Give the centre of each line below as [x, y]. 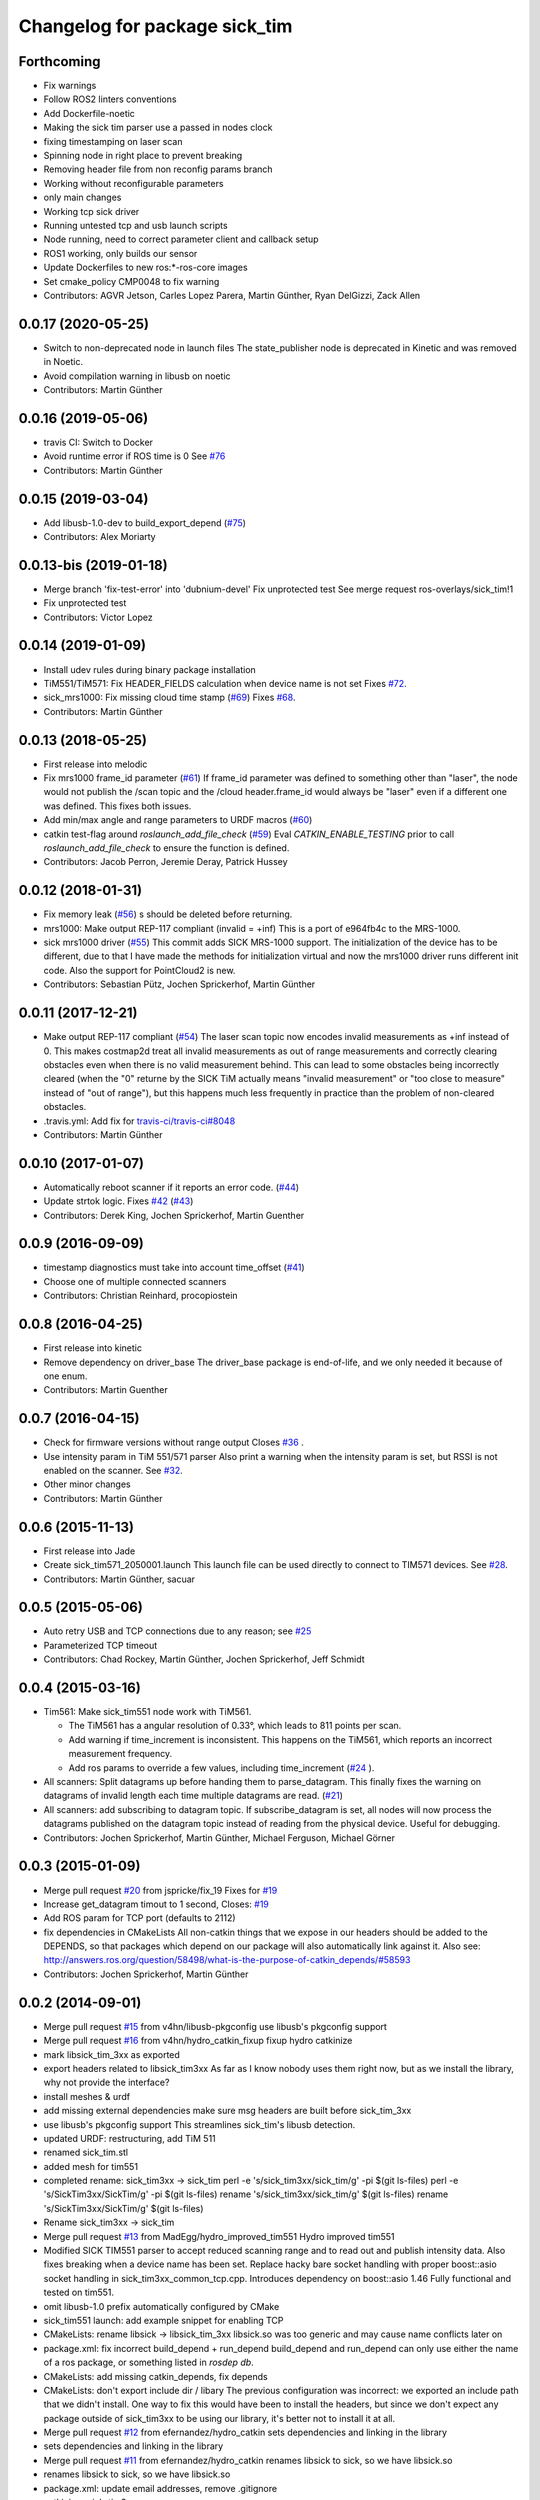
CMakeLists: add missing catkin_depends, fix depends [156, 2376]
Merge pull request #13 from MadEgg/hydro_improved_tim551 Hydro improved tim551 [219, 2236]
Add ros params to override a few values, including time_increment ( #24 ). [221, 1767]
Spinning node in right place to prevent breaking [143, 156]
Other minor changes [87, 1484]
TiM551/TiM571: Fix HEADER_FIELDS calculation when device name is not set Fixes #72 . [225, 683]
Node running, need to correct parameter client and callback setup [181, 239]
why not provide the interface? [106, 2082]
